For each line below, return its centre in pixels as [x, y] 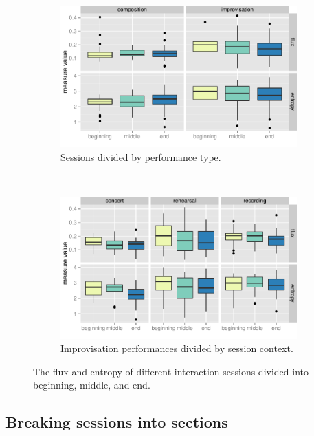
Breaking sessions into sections [117, 422]
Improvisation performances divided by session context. [177, 348]
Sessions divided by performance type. [141, 156]
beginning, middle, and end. [92, 385]
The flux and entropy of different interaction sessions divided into [171, 371]
